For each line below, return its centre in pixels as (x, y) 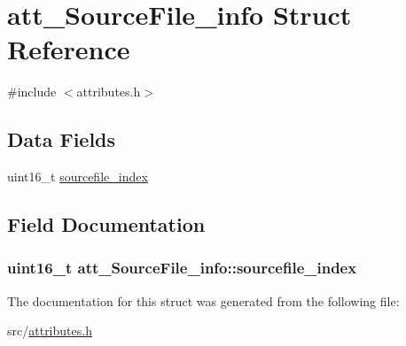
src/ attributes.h (50, 331)
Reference (69, 49)
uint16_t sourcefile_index (78, 177)
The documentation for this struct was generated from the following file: (203, 300)
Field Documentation (106, 224)
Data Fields (62, 139)
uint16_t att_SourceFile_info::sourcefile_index (182, 268)
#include (32, 92)
